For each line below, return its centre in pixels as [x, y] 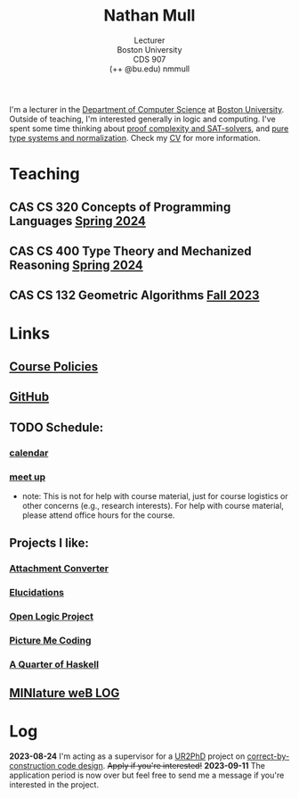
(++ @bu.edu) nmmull [149, 69]
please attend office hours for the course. [98, 515]
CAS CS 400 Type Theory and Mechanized [130, 251]
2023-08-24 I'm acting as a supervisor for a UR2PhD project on [127, 756]
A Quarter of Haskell [54, 664]
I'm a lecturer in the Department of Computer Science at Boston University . [147, 109]
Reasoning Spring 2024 [77, 265]
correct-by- [268, 756]
